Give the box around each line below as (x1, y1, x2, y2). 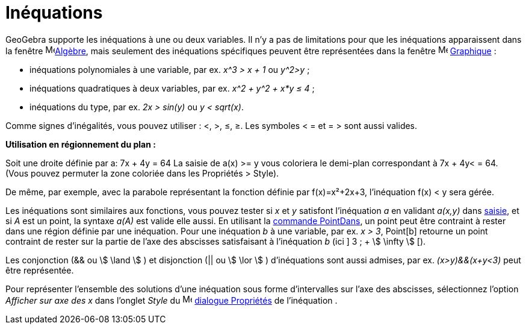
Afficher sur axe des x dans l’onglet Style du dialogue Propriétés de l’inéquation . (5, 295, 338, 305)
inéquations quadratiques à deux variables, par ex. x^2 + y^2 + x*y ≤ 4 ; (29, 83, 315, 93)
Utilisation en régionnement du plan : (5, 139, 156, 149)
